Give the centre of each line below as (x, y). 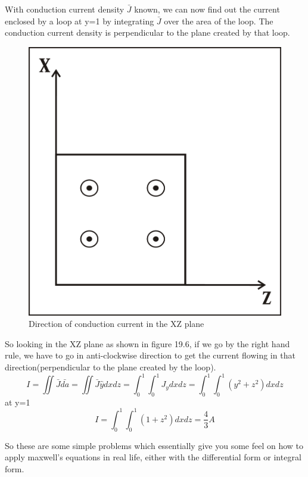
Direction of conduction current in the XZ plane (116, 324)
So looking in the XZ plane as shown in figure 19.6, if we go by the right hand (147, 343)
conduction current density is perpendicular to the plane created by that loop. (147, 32)
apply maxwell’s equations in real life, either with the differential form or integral (153, 457)
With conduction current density (65, 9)
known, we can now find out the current (207, 9)
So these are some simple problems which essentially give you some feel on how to (154, 445)
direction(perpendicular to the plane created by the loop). (111, 367)
